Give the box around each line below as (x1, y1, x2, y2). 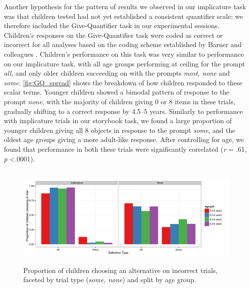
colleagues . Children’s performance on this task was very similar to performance (4, 48, 244, 59)
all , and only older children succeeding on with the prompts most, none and (4, 68, 230, 78)
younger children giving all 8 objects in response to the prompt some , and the (4, 125, 235, 135)
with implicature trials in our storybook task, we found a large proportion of (4, 115, 232, 126)
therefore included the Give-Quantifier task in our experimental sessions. (4, 20, 220, 31)
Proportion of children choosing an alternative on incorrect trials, (23, 265, 218, 275)
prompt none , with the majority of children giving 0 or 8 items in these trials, (4, 96, 235, 106)
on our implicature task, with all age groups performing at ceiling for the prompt (4, 58, 245, 68)
